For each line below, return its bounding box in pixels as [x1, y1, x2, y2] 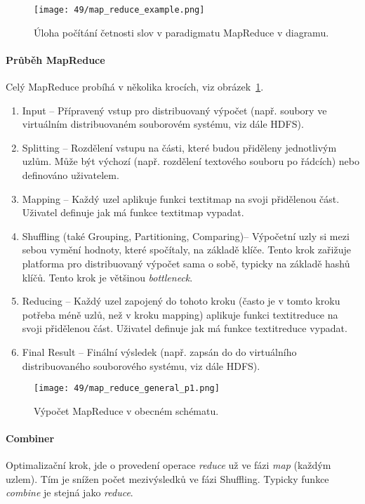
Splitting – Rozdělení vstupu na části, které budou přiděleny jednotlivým [22, 140, 337, 154]
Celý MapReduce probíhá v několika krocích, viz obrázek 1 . [6, 79, 264, 94]
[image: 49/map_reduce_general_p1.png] [34, 383, 220, 394]
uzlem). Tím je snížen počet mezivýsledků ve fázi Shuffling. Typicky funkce [6, 471, 329, 486]
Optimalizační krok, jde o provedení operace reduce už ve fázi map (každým [6, 458, 331, 472]
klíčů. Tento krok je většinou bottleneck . [22, 270, 193, 284]
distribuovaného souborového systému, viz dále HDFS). [22, 358, 260, 373]
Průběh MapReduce [6, 52, 105, 67]
